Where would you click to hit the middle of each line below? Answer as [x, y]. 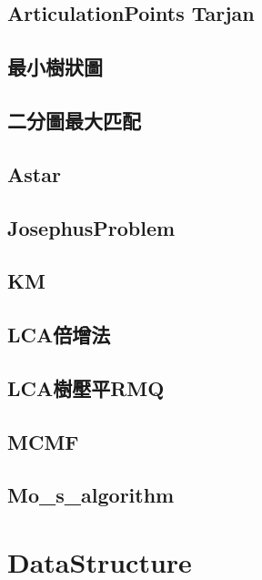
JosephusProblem [91, 227]
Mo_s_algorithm [91, 495]
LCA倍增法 [59, 335]
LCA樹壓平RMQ [86, 387]
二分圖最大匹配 [74, 120]
